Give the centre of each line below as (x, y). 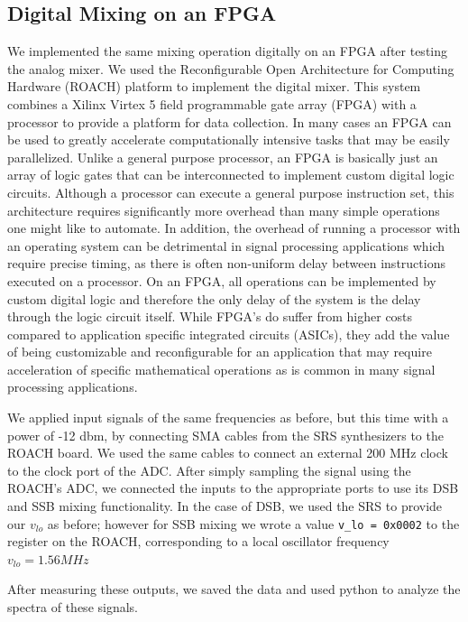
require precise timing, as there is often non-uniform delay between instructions (226, 263)
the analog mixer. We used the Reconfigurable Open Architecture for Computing (231, 68)
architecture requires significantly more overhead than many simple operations (224, 210)
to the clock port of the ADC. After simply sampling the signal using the (209, 470)
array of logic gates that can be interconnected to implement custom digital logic (231, 175)
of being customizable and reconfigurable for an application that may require (220, 352)
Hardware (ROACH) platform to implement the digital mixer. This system (214, 86)
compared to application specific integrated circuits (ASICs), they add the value (229, 334)
